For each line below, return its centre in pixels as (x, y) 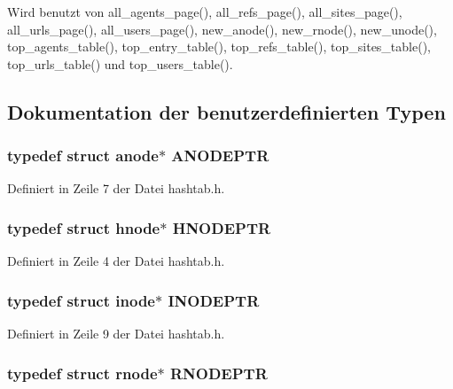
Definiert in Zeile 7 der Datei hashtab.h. (116, 188)
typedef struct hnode (84, 227)
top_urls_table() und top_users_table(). (120, 63)
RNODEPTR (219, 373)
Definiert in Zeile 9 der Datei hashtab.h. (116, 333)
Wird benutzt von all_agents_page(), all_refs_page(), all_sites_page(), (205, 12)
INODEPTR (214, 300)
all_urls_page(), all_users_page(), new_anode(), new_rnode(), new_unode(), (222, 29)
